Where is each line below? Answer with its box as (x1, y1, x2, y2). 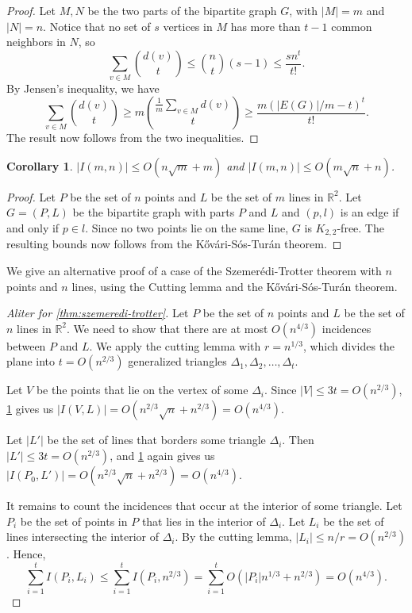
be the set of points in (20, 512, 128, 529)
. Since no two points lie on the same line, (85, 220, 289, 236)
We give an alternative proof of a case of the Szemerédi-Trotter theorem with (6, 262, 382, 279)
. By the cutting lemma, (175, 528, 292, 545)
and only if (6, 220, 60, 236)
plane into (6, 353, 56, 370)
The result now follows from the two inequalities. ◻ (6, 129, 259, 146)
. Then (282, 431, 314, 448)
